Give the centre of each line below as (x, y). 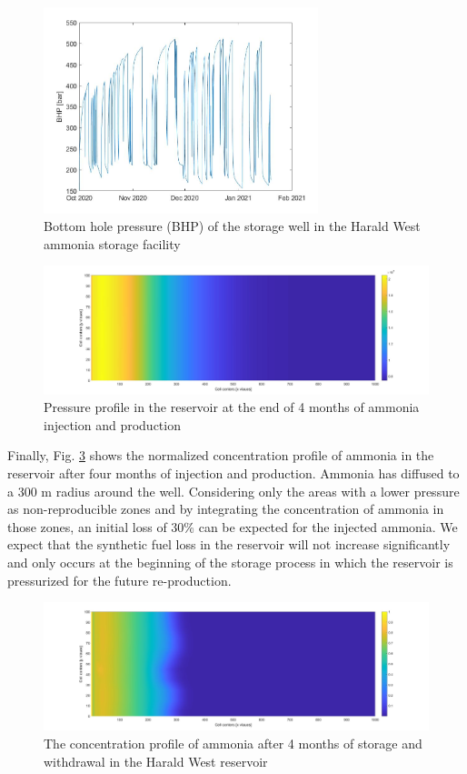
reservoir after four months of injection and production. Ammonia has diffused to (233, 473)
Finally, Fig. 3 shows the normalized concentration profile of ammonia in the (221, 455)
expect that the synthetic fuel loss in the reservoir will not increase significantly (229, 544)
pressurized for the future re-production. (119, 580)
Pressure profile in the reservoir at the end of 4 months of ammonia (232, 407)
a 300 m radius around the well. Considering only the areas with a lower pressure (233, 491)
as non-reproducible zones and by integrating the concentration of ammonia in (226, 509)
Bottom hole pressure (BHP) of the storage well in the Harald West (232, 226)
